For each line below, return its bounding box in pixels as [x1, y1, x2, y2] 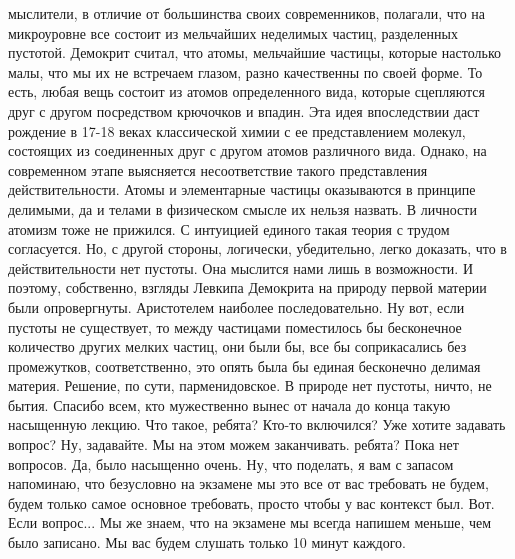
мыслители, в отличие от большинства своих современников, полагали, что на [8, 3, 486, 23]
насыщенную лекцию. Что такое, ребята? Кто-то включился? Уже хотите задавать [8, 414, 506, 435]
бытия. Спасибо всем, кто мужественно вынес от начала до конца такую [8, 394, 451, 415]
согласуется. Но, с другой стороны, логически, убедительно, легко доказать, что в [8, 238, 507, 259]
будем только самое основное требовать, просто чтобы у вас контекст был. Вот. [8, 492, 495, 513]
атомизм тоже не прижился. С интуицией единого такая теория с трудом [8, 218, 450, 239]
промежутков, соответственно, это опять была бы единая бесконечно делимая [8, 355, 481, 376]
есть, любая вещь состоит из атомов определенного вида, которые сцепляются [8, 81, 485, 102]
